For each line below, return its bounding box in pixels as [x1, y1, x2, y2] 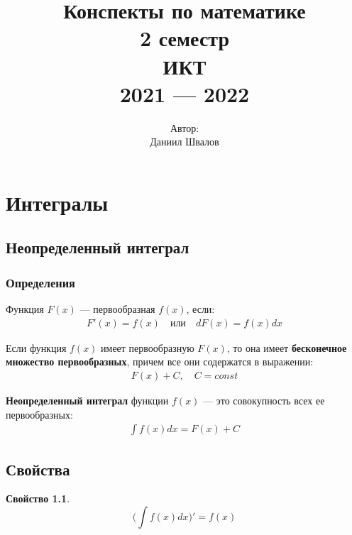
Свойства [6, 458, 70, 480]
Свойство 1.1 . [6, 491, 70, 506]
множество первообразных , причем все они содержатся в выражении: [6, 354, 314, 369]
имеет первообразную [101, 340, 194, 355]
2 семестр [140, 23, 229, 53]
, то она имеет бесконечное [226, 340, 347, 355]
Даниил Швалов [150, 134, 219, 149]
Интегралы [6, 187, 109, 216]
